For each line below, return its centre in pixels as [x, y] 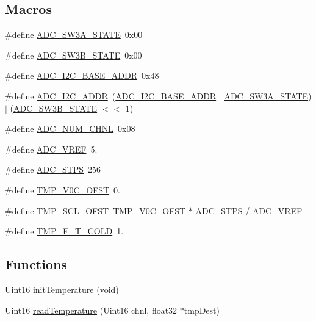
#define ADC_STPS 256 [53, 169]
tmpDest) [202, 310]
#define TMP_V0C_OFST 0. [63, 189]
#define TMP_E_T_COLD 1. [64, 231]
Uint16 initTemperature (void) [62, 289]
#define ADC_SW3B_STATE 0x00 [74, 55]
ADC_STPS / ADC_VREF [249, 210]
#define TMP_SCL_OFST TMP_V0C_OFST [95, 210]
